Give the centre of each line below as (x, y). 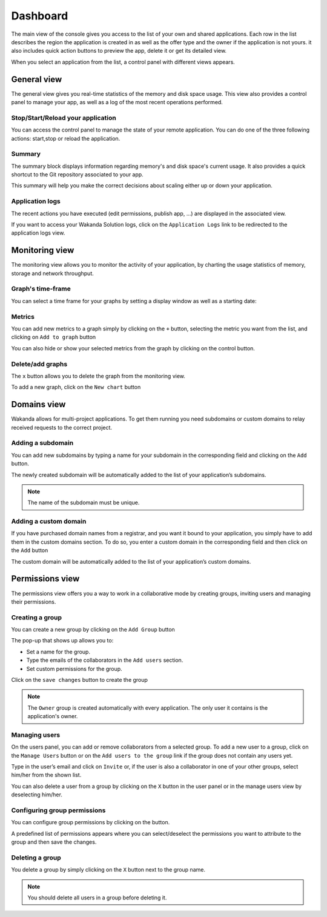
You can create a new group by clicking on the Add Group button (93, 630)
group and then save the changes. (54, 842)
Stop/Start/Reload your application (64, 118)
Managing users (36, 735)
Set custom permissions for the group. (74, 669)
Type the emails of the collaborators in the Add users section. (105, 660)
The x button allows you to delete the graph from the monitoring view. (98, 376)
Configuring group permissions (58, 810)
